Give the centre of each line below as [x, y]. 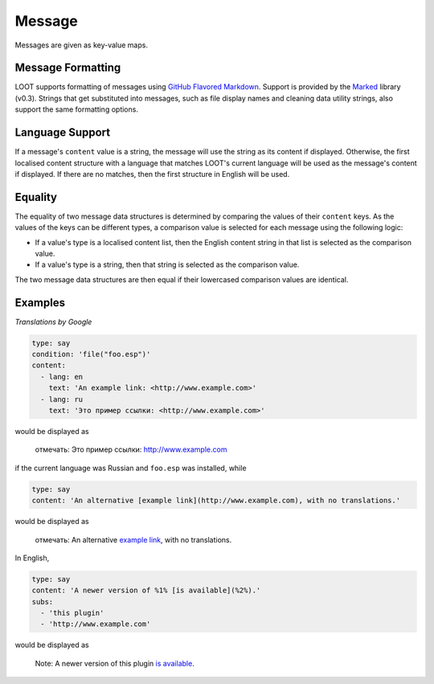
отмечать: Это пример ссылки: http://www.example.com [131, 449]
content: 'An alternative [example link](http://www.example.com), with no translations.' [216, 501]
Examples [40, 303]
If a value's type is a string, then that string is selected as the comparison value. [167, 264]
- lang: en [62, 377]
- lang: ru [62, 399]
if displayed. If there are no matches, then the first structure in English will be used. [152, 174]
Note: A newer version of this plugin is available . [115, 663]
